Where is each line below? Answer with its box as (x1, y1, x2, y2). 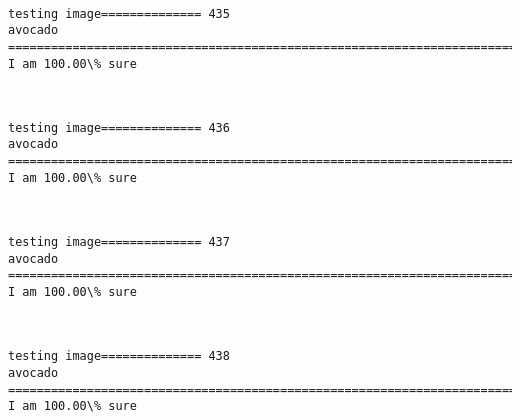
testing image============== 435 (8, 6, 230, 21)
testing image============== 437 (8, 235, 230, 250)
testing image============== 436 (8, 120, 230, 135)
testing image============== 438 (8, 349, 230, 364)
